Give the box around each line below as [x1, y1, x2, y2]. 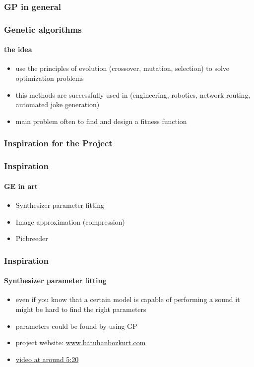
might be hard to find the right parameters [15, 304, 146, 314]
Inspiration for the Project [4, 137, 113, 149]
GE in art [4, 181, 38, 191]
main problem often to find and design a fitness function [15, 116, 187, 126]
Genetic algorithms [4, 23, 82, 35]
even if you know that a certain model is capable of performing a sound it [15, 294, 240, 305]
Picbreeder [15, 233, 48, 244]
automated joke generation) [15, 99, 100, 110]
